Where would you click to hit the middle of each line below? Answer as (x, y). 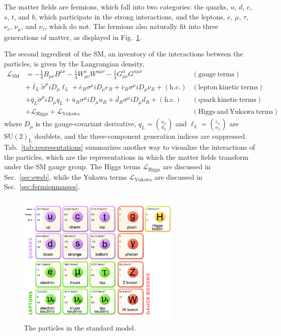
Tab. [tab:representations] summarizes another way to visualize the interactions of (130, 147)
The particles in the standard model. (80, 328)
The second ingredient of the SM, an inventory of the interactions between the (124, 54)
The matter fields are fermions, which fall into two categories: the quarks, (116, 6)
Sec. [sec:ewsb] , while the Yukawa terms (66, 176)
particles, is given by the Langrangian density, (74, 63)
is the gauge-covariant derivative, (86, 124)
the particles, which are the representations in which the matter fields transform (126, 157)
